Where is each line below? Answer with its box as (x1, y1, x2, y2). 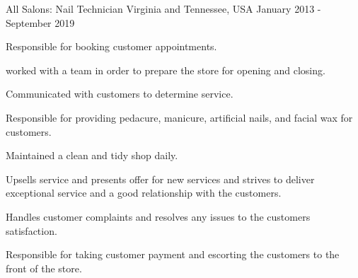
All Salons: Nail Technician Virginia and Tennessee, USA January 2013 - (6, 1, 321, 16)
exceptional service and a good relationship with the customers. (6, 185, 282, 200)
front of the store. (6, 260, 82, 275)
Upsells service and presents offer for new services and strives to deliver (6, 171, 315, 186)
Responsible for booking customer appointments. (6, 39, 217, 54)
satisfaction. (6, 223, 57, 238)
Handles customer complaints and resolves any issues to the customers (6, 209, 311, 224)
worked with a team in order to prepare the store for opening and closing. (6, 62, 325, 77)
